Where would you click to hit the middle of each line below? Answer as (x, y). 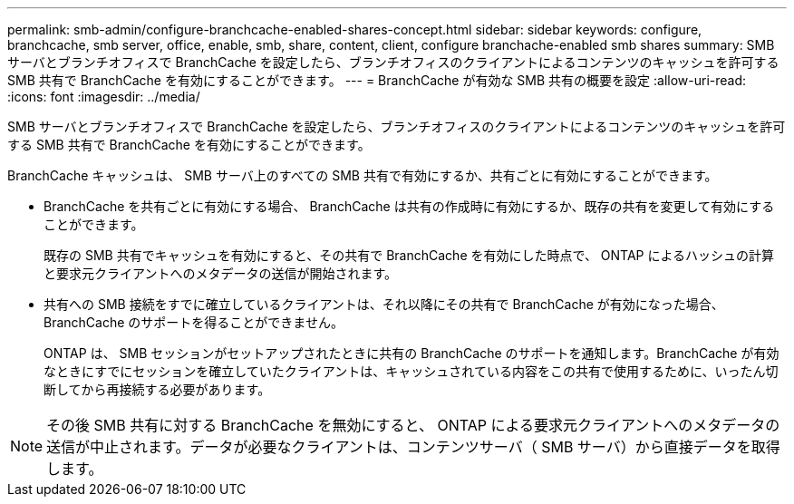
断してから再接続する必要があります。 (157, 389)
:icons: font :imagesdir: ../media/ (104, 97)
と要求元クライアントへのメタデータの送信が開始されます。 (221, 273)
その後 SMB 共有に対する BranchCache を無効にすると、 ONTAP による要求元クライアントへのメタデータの (413, 425)
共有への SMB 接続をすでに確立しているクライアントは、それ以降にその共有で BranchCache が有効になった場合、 (384, 304)
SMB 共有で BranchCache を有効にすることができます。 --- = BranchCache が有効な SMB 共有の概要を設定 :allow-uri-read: (377, 80)
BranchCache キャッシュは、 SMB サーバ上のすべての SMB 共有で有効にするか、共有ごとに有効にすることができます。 (363, 175)
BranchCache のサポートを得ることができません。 (194, 322)
